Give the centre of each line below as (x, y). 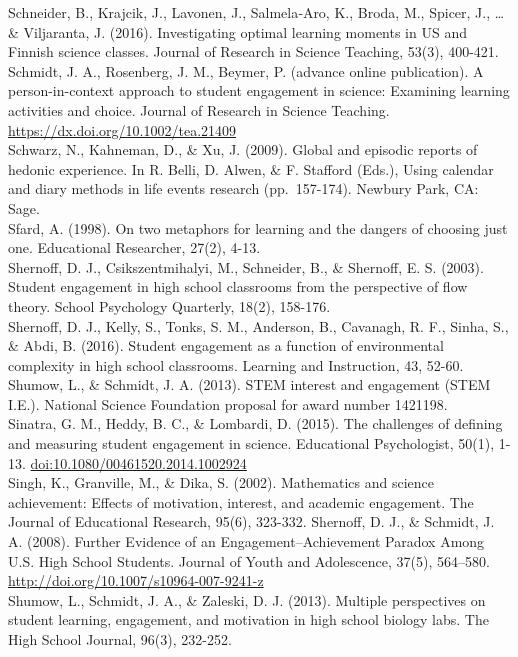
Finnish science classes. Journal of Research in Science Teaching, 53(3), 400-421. (253, 51)
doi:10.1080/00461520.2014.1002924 (138, 462)
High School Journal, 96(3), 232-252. (120, 639)
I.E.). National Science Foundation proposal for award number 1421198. (228, 403)
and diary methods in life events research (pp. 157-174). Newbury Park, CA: (243, 188)
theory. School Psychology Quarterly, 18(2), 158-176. (169, 305)
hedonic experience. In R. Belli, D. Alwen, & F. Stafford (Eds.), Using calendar (251, 168)
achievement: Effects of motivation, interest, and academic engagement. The (241, 501)
